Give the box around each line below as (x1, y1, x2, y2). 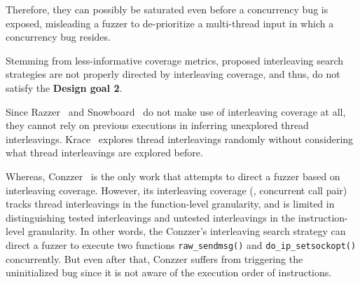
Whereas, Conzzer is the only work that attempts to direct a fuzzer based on (6, 168, 340, 183)
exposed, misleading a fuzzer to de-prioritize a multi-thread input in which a (6, 15, 334, 30)
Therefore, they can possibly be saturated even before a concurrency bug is (6, 2, 328, 16)
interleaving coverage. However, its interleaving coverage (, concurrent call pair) (6, 182, 347, 197)
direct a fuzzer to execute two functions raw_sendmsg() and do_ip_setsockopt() (6, 237, 356, 252)
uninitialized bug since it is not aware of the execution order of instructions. (6, 265, 332, 280)
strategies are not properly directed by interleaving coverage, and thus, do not (6, 67, 340, 81)
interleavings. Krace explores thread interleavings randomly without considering (6, 131, 354, 146)
